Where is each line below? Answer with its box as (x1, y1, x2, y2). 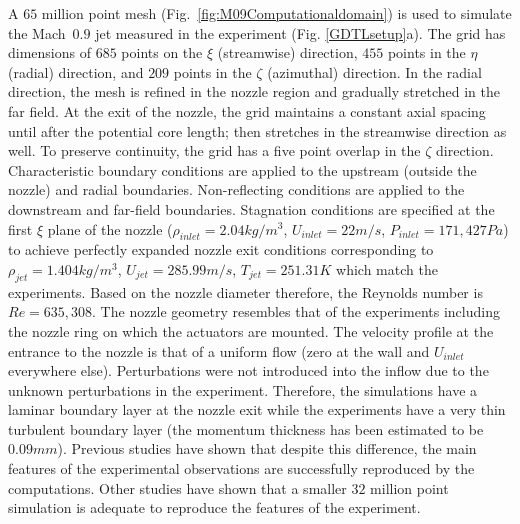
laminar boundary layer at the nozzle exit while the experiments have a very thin (8, 399, 506, 420)
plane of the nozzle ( (47, 218, 173, 239)
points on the (121, 42, 203, 63)
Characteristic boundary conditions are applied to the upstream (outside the (8, 159, 477, 180)
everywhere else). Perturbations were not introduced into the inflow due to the (8, 360, 489, 381)
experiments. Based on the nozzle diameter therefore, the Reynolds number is (8, 281, 483, 302)
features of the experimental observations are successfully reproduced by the (8, 458, 475, 479)
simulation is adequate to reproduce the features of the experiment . (8, 497, 421, 518)
